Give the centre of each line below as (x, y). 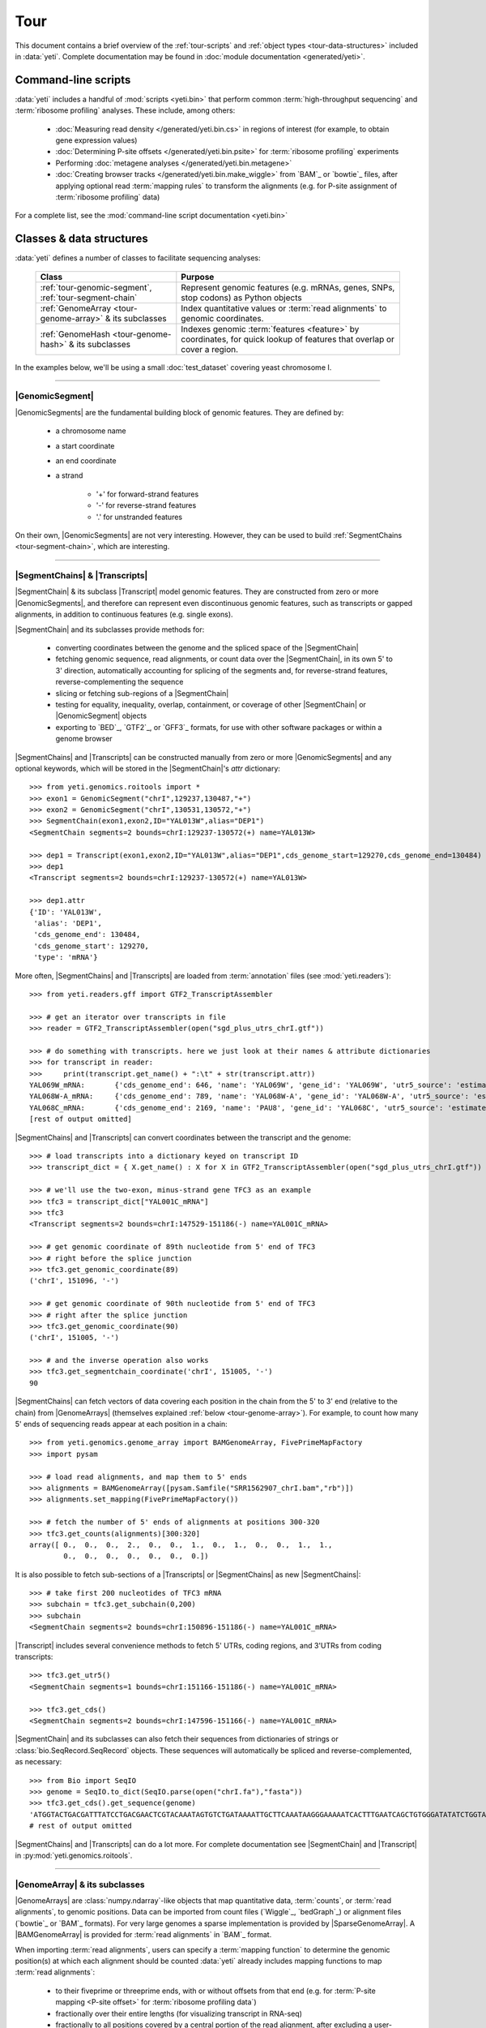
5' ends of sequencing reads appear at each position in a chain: (122, 1424)
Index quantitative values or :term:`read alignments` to (284, 308)
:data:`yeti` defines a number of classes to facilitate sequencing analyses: (138, 258)
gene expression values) (96, 140)
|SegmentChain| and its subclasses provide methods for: (110, 629)
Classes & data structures (82, 239)
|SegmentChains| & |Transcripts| (81, 576)
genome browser (84, 739)
